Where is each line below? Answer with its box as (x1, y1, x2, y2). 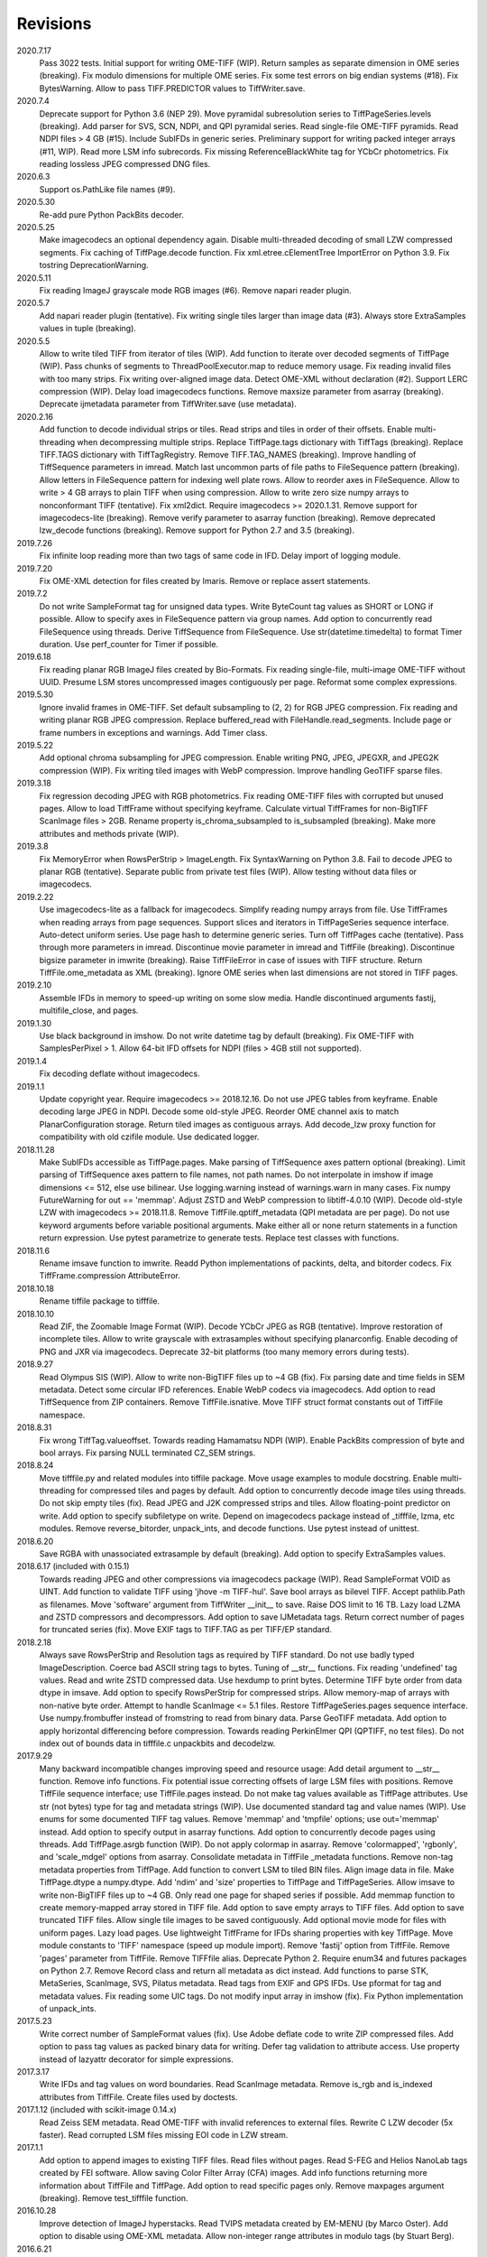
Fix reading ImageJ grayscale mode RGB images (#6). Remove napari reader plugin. (39, 284, 352, 295)
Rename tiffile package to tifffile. (39, 1296, 161, 1306)
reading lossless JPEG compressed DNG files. (39, 159, 211, 170)
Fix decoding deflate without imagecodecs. (39, 1068, 200, 1079)
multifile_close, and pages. (39, 1005, 139, 1016)
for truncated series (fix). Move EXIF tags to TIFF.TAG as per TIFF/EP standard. (39, 1624, 333, 1635)
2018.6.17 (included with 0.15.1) (16, 1561, 130, 1572)
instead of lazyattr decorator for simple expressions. (39, 2054, 234, 2065)
